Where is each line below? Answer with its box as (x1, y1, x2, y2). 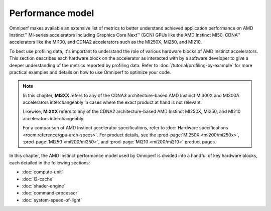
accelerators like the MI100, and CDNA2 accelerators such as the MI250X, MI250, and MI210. (9, 39, 202, 45)
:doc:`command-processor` (22, 190, 79, 196)
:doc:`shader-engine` (22, 183, 66, 189)
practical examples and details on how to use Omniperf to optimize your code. (9, 69, 171, 75)
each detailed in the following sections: (9, 159, 90, 165)
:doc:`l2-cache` (22, 176, 54, 182)
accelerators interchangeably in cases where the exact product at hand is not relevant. (23, 99, 202, 105)
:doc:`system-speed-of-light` (22, 197, 82, 203)
